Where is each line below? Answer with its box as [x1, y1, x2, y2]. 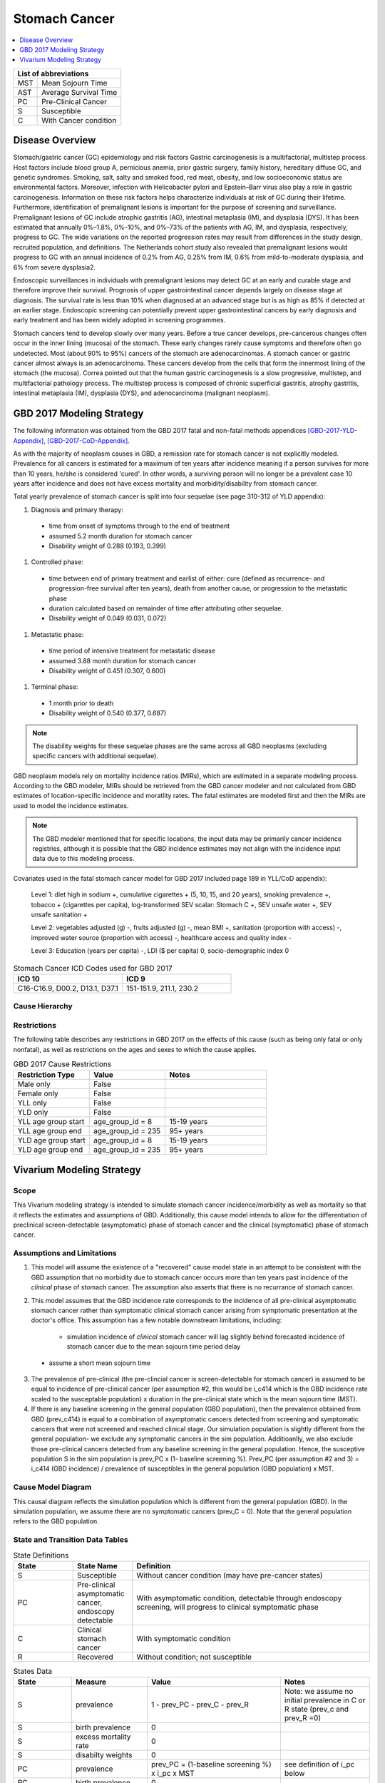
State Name [77, 1560, 118, 1570]
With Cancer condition [41, 115, 117, 125]
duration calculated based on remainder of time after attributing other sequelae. [48, 603, 284, 613]
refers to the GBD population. [13, 1517, 99, 1526]
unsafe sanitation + [31, 910, 88, 919]
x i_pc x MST [150, 1769, 195, 1779]
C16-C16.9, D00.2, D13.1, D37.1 [17, 983, 119, 993]
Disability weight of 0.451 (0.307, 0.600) [48, 666, 166, 675]
